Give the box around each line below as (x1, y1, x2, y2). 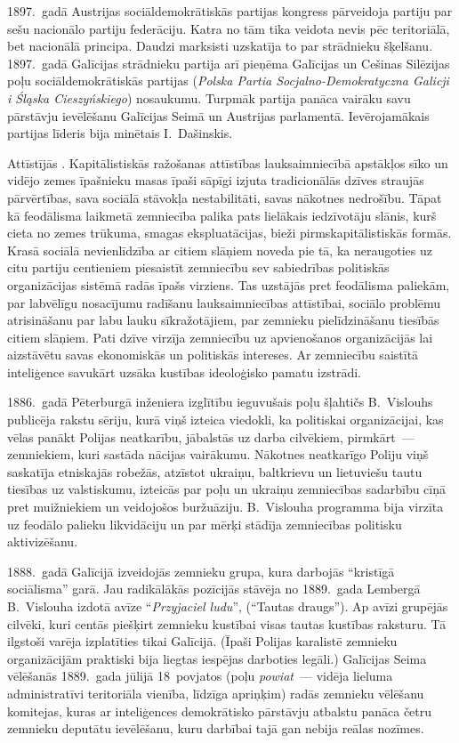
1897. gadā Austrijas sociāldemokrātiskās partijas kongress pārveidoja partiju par (7, 2, 453, 20)
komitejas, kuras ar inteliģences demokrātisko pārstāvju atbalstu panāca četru (7, 701, 432, 720)
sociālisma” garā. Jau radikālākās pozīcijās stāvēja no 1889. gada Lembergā (7, 579, 421, 598)
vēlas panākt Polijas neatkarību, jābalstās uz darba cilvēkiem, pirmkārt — (7, 427, 415, 446)
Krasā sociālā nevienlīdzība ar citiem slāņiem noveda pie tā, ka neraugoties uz (7, 240, 432, 259)
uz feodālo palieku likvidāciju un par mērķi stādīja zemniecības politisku (7, 514, 402, 533)
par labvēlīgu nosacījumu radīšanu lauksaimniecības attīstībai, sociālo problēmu (7, 293, 441, 311)
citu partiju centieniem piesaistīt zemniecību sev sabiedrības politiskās (7, 258, 390, 277)
